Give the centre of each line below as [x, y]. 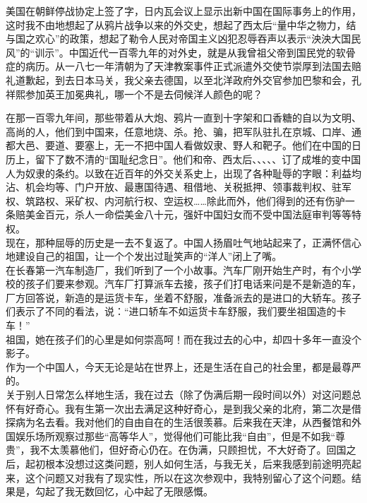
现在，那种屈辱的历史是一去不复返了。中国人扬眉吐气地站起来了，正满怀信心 [183, 242]
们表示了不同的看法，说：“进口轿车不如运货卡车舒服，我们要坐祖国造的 [171, 311]
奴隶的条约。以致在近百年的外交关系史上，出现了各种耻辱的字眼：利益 [188, 173]
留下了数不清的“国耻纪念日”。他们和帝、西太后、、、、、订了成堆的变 [188, 159]
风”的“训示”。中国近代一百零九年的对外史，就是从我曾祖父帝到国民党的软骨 [181, 52]
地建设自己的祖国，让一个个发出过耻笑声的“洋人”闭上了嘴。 [144, 256]
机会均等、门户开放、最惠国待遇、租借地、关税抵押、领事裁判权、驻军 [188, 187]
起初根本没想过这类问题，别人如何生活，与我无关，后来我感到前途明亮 [188, 463]
